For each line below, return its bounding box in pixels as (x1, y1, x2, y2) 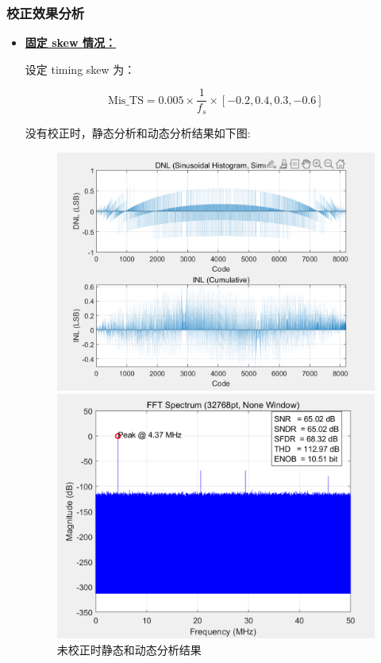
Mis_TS (108, 94, 144, 106)
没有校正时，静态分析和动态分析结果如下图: (25, 124, 251, 141)
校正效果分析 (6, 2, 85, 22)
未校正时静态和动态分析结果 (56, 641, 202, 657)
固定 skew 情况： (25, 34, 116, 51)
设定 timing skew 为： (25, 60, 136, 77)
